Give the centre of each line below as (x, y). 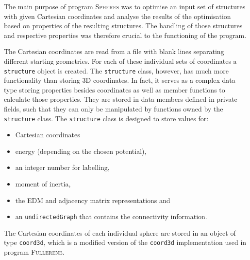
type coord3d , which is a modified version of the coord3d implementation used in (125, 242)
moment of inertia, (43, 184)
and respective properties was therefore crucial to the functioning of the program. (125, 35)
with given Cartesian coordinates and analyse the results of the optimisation (117, 16)
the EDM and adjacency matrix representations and (93, 200)
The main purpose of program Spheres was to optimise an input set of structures (125, 6)
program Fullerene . (34, 252)
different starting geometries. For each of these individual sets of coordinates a (120, 61)
